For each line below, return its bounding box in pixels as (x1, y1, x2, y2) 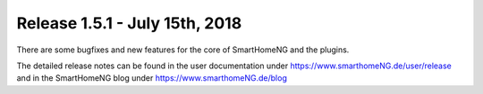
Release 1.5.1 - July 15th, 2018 (16, 13, 242, 33)
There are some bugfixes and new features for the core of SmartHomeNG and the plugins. (16, 44, 350, 55)
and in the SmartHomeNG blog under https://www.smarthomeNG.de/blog (16, 73, 288, 83)
